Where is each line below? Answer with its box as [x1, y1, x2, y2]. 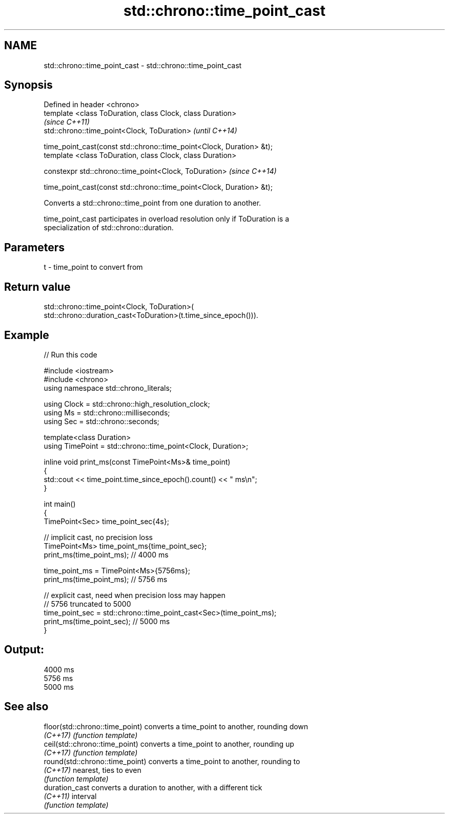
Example [4, 328, 49, 342]
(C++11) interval [44, 791, 97, 801]
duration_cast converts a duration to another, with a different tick [44, 783, 262, 792]
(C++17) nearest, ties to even [44, 765, 141, 774]
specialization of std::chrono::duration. [44, 223, 174, 232]
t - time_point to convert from [44, 263, 143, 272]
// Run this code [44, 350, 97, 359]
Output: [4, 643, 44, 656]
